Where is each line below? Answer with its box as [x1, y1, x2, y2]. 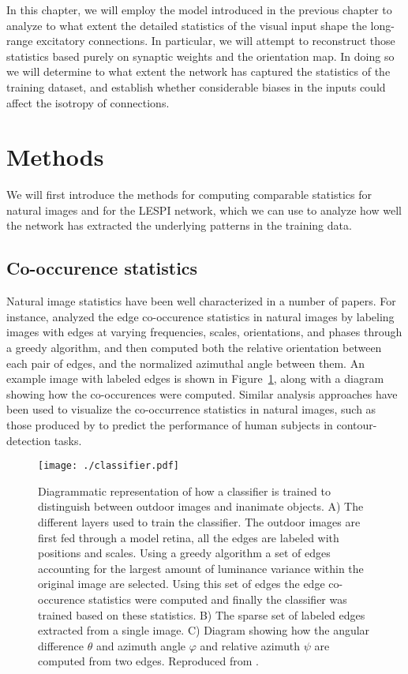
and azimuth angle [95, 637, 186, 653]
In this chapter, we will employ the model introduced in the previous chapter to [6, 2, 392, 17]
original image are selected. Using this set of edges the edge [38, 575, 325, 592]
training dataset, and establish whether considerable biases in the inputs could [6, 78, 386, 95]
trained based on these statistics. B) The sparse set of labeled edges [38, 606, 365, 623]
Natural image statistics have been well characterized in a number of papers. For [6, 293, 396, 309]
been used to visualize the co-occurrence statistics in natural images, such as [6, 401, 376, 418]
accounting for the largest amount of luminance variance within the [38, 560, 364, 576]
